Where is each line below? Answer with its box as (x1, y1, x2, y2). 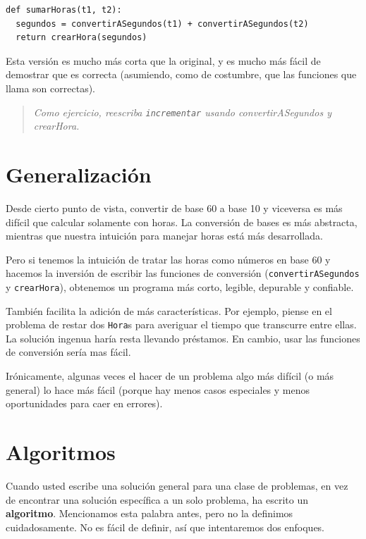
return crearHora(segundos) (16, 32, 147, 43)
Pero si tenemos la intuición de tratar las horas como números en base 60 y (6, 252, 331, 266)
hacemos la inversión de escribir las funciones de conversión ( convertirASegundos (6, 266, 360, 280)
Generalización (6, 160, 152, 188)
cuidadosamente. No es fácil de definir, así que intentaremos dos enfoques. (6, 519, 325, 534)
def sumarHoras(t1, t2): (6, 5, 122, 15)
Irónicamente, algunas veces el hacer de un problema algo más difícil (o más (6, 368, 334, 383)
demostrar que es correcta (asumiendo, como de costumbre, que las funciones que (6, 67, 357, 82)
